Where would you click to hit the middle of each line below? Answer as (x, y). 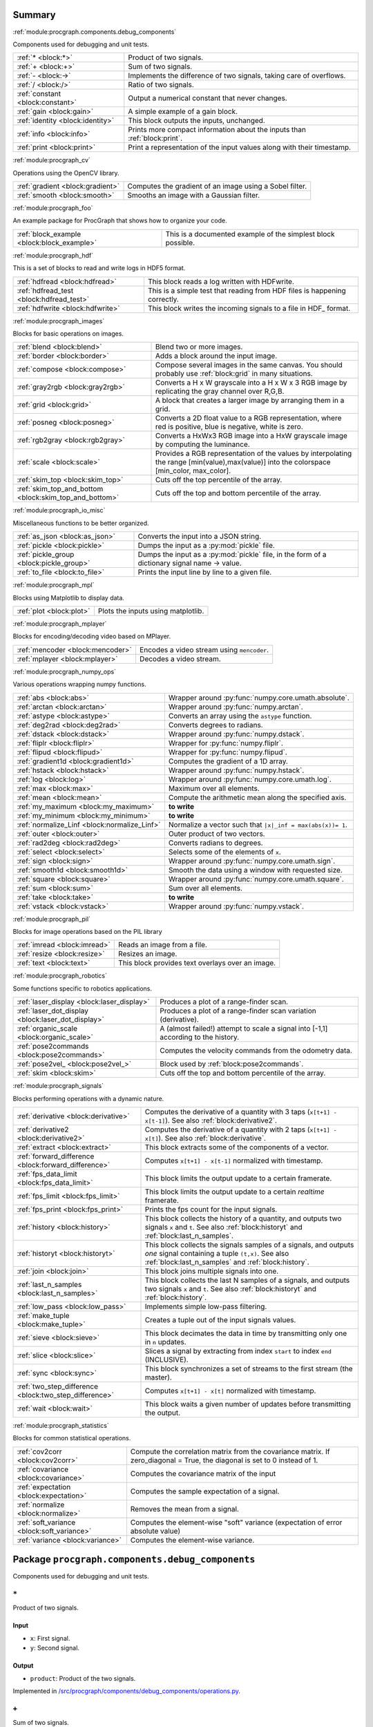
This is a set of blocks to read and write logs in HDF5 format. (99, 268)
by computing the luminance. (202, 444)
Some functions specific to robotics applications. (82, 989)
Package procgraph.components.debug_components (134, 1559)
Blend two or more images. (199, 347)
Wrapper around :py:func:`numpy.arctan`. (236, 707)
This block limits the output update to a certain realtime (235, 1192)
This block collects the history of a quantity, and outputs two (243, 1218)
